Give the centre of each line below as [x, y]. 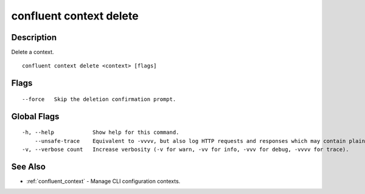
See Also [28, 166]
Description [34, 37]
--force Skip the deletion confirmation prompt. [99, 99]
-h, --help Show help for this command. [101, 133]
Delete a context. [33, 52]
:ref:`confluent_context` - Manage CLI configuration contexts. [103, 181]
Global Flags [35, 116]
